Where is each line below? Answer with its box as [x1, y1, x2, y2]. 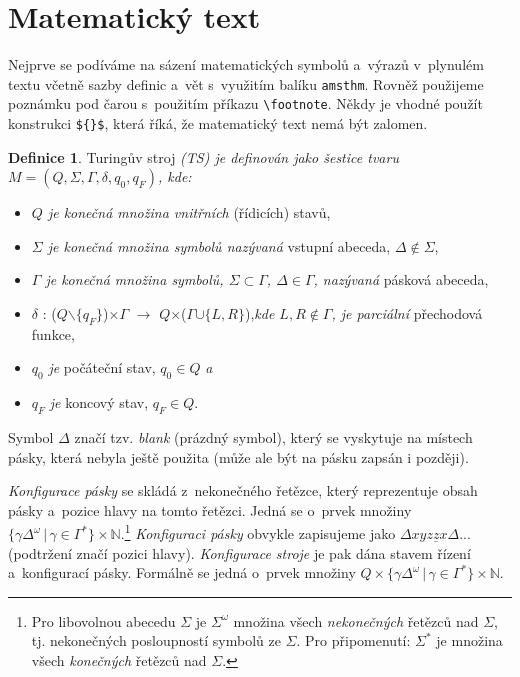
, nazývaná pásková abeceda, [313, 269, 489, 290]
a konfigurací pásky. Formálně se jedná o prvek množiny [8, 562, 356, 583]
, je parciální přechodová [331, 303, 483, 324]
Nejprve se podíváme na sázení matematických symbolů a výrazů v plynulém [8, 54, 484, 75]
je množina [436, 630, 503, 651]
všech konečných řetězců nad [31, 650, 207, 671]
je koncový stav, [49, 392, 149, 413]
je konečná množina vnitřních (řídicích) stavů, [47, 202, 331, 223]
